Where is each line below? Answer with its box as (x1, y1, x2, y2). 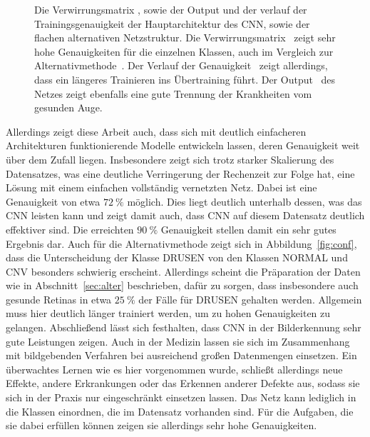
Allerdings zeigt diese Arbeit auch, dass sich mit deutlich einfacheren (6, 124, 307, 139)
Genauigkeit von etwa (6, 194, 101, 209)
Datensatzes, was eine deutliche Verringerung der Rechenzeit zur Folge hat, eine (6, 166, 355, 181)
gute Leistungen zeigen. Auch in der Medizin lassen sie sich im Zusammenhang (6, 333, 350, 348)
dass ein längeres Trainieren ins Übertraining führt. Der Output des (34, 71, 336, 86)
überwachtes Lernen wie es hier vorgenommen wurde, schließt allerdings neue (6, 361, 343, 376)
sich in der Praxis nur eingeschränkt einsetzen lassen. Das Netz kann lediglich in (6, 390, 356, 405)
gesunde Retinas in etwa (6, 291, 112, 306)
